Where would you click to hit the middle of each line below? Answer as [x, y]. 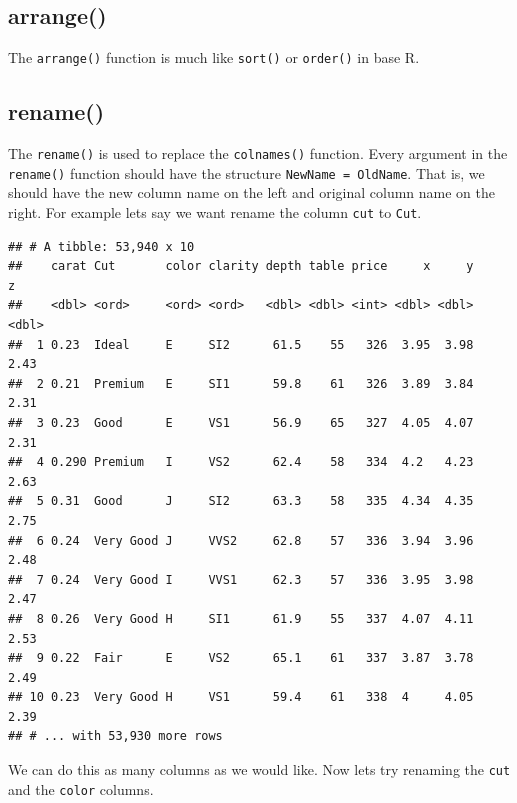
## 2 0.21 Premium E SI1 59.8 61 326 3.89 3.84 [241, 383]
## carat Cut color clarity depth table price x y [241, 266]
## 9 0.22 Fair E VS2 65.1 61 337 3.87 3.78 [241, 658]
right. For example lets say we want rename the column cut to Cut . [215, 211]
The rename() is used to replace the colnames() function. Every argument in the [258, 153]
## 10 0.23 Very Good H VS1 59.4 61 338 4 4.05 [241, 697]
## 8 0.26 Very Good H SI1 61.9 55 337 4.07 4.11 [241, 618]
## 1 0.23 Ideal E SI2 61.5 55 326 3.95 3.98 [241, 344]
